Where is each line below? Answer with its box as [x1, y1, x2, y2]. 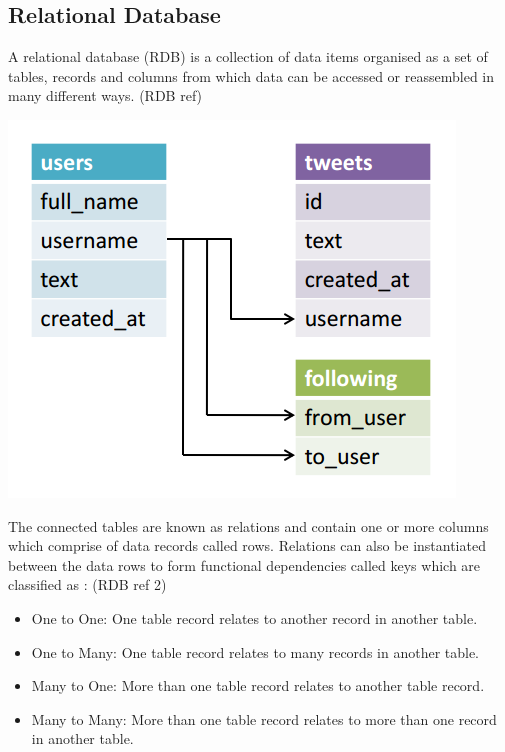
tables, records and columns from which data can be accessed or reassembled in [8, 65, 495, 86]
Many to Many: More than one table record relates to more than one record [31, 708, 497, 729]
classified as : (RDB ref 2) [8, 574, 167, 595]
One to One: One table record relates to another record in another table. [31, 607, 478, 628]
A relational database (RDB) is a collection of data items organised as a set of [8, 46, 488, 67]
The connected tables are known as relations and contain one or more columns [8, 515, 489, 536]
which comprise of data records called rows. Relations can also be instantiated [8, 535, 486, 556]
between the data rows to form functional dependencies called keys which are [8, 554, 481, 575]
